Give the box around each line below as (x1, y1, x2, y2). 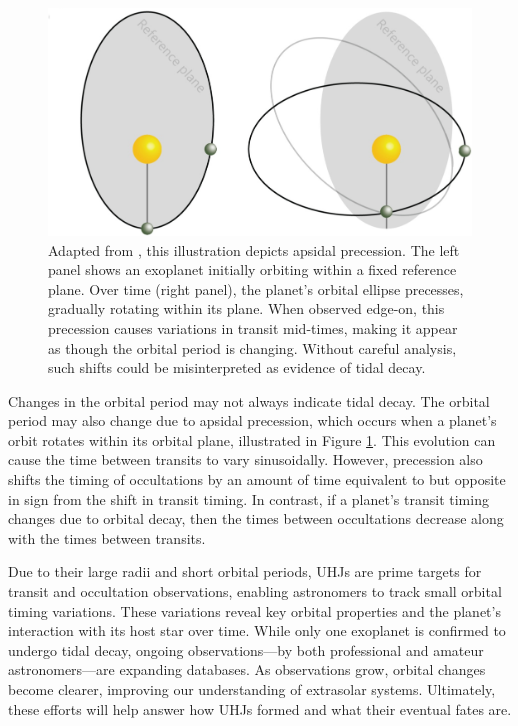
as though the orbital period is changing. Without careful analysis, (48, 337, 457, 358)
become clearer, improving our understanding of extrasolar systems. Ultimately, (8, 679, 496, 700)
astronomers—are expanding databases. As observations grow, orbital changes (8, 659, 486, 680)
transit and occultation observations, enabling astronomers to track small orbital (8, 581, 502, 602)
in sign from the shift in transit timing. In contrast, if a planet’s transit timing (8, 488, 489, 509)
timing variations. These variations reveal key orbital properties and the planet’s (8, 600, 501, 621)
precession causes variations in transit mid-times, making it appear (48, 317, 458, 338)
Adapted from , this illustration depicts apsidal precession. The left (48, 239, 460, 260)
